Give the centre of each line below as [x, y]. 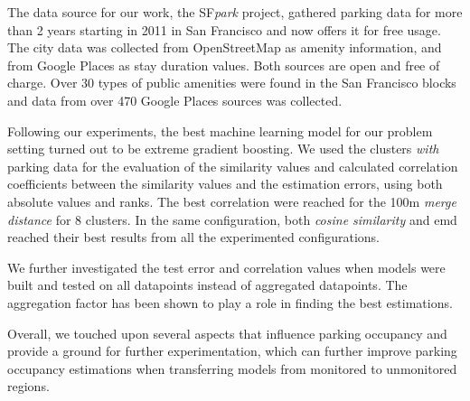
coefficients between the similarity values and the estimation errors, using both [225, 184]
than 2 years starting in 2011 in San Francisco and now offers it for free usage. [224, 29]
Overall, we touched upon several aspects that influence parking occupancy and [227, 333]
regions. [28, 386]
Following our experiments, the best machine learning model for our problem [220, 131]
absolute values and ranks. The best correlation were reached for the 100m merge [232, 201]
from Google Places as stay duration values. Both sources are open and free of [224, 65]
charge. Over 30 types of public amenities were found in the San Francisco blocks [232, 83]
